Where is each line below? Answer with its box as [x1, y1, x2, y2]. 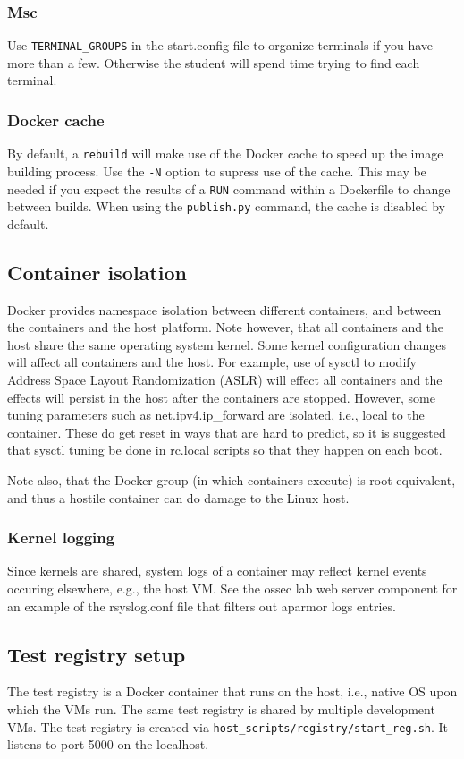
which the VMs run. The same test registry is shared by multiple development [7, 700, 435, 719]
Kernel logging [7, 526, 115, 549]
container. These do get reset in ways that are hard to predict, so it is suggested [7, 422, 446, 441]
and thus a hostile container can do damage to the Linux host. [7, 488, 350, 507]
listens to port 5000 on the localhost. [7, 735, 209, 754]
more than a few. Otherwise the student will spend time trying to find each [7, 53, 420, 72]
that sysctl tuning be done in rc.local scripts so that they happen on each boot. [7, 440, 443, 459]
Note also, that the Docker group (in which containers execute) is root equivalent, [7, 471, 456, 490]
